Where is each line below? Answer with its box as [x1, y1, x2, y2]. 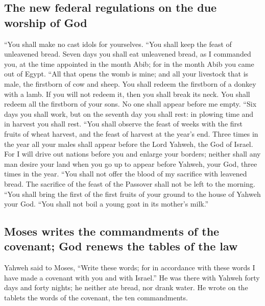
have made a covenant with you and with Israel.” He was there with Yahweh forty [4, 272, 260, 283]
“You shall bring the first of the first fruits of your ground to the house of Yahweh [4, 188, 261, 199]
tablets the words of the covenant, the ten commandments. [4, 292, 188, 303]
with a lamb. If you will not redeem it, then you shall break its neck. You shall [4, 88, 250, 99]
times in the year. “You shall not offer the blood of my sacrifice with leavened [4, 168, 247, 179]
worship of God [4, 14, 87, 30]
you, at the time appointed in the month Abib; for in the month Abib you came [4, 58, 254, 69]
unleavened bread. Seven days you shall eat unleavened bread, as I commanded [4, 48, 251, 59]
